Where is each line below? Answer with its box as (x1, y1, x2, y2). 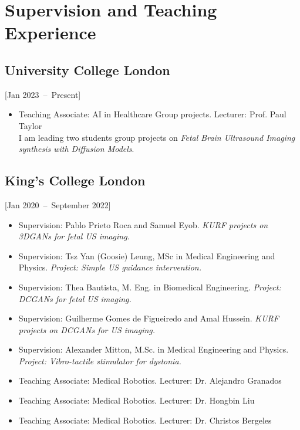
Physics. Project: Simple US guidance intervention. (18, 261, 201, 273)
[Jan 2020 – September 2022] (5, 198, 111, 211)
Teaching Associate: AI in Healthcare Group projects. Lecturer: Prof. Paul (18, 108, 286, 120)
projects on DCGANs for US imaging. (18, 323, 156, 336)
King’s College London (5, 171, 146, 189)
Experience (5, 21, 96, 45)
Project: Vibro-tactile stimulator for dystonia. (18, 354, 181, 367)
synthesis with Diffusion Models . (18, 143, 134, 155)
